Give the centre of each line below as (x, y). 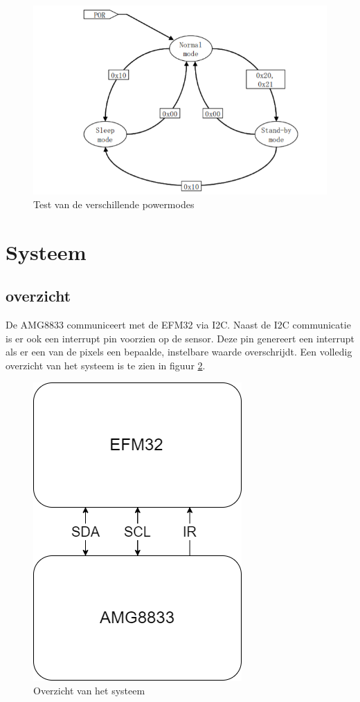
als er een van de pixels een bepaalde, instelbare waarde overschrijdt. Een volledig (179, 352)
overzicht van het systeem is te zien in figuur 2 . (106, 366)
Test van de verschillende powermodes (114, 204)
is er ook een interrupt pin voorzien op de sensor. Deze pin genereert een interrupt (180, 338)
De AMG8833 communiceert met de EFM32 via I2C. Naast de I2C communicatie (178, 325)
